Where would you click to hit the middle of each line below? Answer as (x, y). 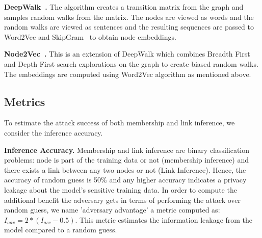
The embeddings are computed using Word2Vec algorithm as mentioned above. (128, 74)
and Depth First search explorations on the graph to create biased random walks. (131, 63)
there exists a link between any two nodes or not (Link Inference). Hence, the (125, 169)
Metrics (25, 101)
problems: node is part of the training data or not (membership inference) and (127, 160)
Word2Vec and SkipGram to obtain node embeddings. (90, 36)
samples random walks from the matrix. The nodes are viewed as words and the (129, 17)
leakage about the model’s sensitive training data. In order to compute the (121, 189)
